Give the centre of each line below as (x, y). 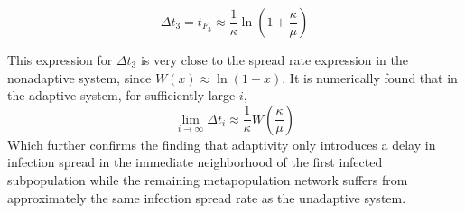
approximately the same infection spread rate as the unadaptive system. (207, 197)
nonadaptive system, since (79, 77)
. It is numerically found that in (370, 77)
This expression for (60, 60)
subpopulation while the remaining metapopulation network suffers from (208, 179)
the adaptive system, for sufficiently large (121, 95)
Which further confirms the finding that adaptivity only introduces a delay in (222, 144)
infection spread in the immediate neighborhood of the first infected (195, 162)
